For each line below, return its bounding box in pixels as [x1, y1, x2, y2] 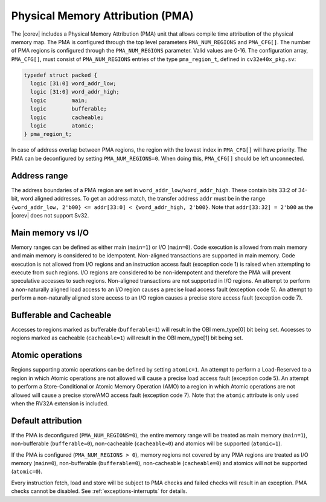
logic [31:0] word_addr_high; [30, 88, 120, 95]
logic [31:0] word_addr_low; [30, 80, 117, 87]
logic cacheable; [30, 114, 104, 121]
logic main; [30, 97, 88, 104]
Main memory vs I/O [11, 227, 89, 238]
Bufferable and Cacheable [11, 310, 112, 320]
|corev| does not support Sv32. [11, 211, 89, 219]
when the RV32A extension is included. [11, 399, 109, 407]
